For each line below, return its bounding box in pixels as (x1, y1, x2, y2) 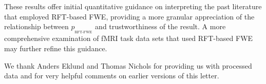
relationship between (4, 21, 69, 32)
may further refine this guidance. (4, 43, 107, 53)
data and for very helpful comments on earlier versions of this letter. (4, 70, 219, 81)
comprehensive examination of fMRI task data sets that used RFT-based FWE (4, 33, 253, 44)
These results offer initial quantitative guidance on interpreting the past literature (4, 1, 262, 11)
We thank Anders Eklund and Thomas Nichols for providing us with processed (4, 60, 252, 71)
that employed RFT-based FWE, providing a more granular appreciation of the (4, 11, 255, 22)
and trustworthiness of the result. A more (95, 21, 226, 32)
